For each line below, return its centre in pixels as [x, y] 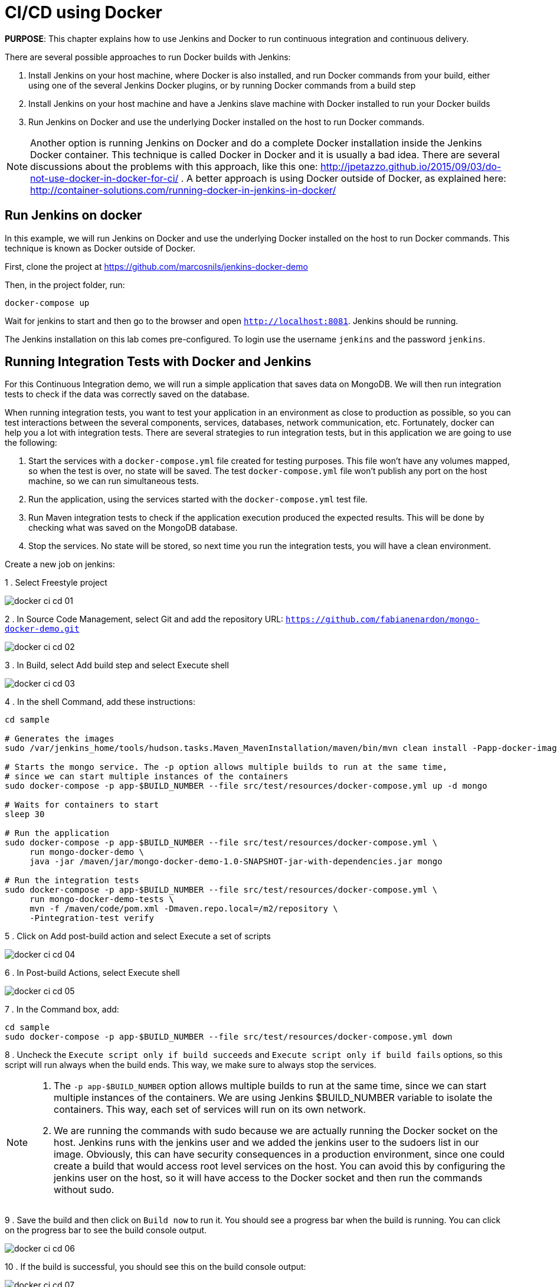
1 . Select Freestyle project [56, 583]
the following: [31, 443]
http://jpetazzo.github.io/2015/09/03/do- [411, 166]
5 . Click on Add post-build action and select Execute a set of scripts [138, 936]
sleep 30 [25, 814]
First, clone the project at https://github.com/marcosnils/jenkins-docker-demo [156, 266]
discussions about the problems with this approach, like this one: [174, 166]
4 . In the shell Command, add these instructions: [100, 702]
